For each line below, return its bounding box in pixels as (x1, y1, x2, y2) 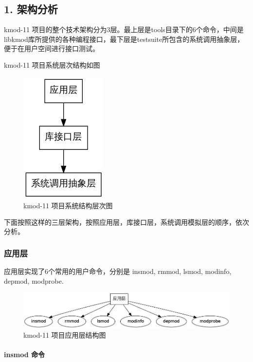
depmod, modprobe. (4, 275, 64, 286)
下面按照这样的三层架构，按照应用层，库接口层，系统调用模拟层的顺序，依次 (4, 217, 249, 227)
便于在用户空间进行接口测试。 (4, 43, 99, 54)
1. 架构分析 (4, 1, 58, 17)
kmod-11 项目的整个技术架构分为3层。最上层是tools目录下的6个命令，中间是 (4, 24, 244, 35)
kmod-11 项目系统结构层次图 (23, 200, 113, 211)
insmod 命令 (4, 349, 45, 359)
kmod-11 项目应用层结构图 (23, 330, 106, 340)
